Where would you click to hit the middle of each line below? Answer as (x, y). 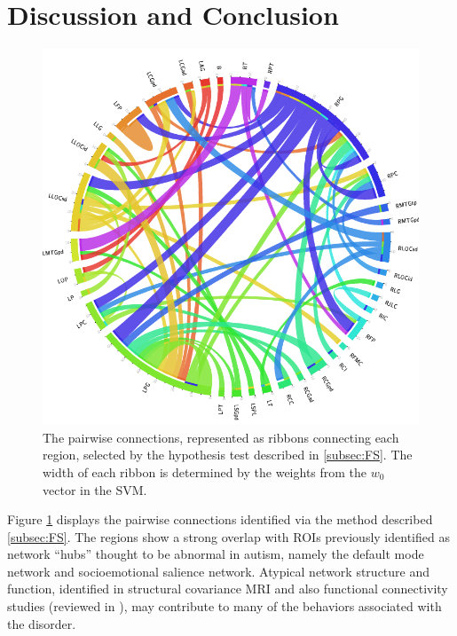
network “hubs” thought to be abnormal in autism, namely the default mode (216, 554)
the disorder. (42, 623)
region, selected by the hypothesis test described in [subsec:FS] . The (228, 455)
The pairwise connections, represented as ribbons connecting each (221, 437)
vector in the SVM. (95, 489)
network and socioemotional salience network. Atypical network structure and (219, 571)
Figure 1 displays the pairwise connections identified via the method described (220, 519)
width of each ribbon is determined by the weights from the (205, 471)
